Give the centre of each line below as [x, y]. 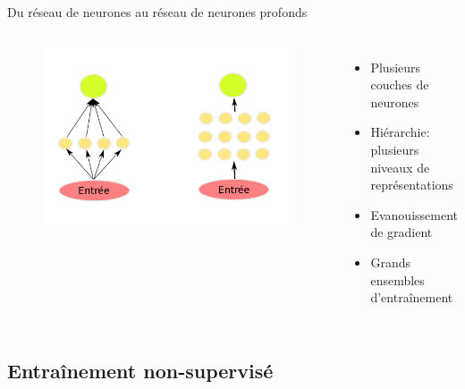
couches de [400, 85]
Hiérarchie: [400, 132]
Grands [390, 262]
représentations [412, 185]
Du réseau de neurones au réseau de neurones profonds [157, 12]
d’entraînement [412, 297]
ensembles [397, 279]
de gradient [402, 232]
